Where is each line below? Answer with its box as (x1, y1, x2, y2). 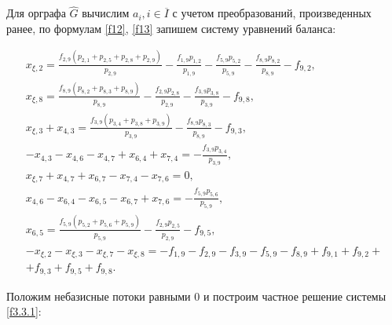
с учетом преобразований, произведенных (172, 5, 372, 21)
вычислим (82, 5, 130, 21)
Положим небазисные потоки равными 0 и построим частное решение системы (6, 287, 387, 304)
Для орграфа (6, 5, 66, 21)
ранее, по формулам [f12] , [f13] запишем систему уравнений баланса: (6, 20, 336, 36)
